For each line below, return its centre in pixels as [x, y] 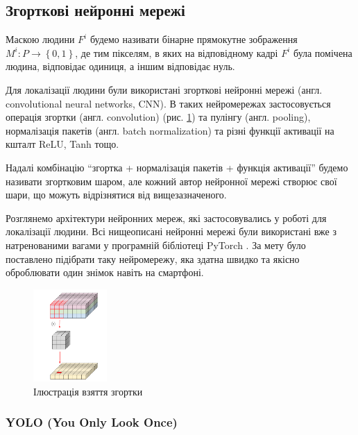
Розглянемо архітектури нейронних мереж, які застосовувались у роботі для [166, 217]
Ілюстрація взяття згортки [88, 391]
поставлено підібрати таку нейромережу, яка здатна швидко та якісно [153, 258]
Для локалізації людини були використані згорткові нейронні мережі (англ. [164, 89]
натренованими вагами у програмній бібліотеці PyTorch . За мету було [156, 245]
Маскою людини [40, 39]
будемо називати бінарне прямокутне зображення [194, 39]
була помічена [323, 52]
